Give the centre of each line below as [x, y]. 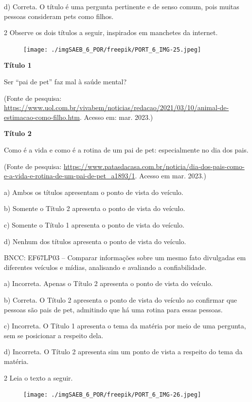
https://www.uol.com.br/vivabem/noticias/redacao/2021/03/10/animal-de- [117, 107]
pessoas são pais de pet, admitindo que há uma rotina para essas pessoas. [113, 309]
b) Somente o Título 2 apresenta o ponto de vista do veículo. [95, 208]
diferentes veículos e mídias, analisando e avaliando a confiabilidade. [105, 267]
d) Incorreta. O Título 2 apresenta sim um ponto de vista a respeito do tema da [123, 352]
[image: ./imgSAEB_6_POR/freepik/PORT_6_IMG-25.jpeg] [112, 49]
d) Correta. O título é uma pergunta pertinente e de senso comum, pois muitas [122, 6]
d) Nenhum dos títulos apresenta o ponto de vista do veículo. [95, 241]
